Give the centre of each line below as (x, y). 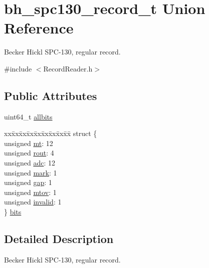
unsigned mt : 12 (29, 143)
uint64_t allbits (28, 116)
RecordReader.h (68, 68)
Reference (39, 28)
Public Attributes (51, 95)
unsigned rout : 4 (29, 153)
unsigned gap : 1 (28, 182)
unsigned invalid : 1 (33, 202)
